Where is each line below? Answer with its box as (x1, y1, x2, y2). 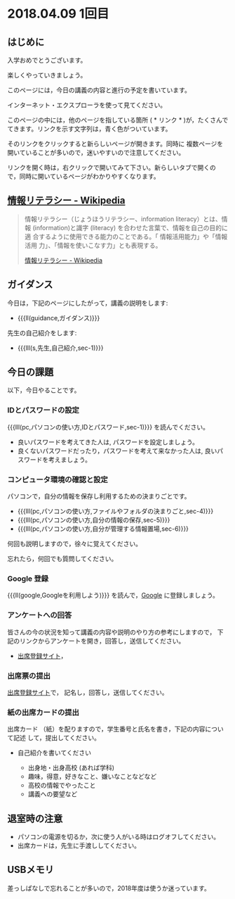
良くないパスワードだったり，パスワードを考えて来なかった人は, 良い (17, 446, 217, 455)
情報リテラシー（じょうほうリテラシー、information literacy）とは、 (24, 215, 222, 223)
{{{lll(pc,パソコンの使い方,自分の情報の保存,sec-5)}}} (17, 516, 170, 524)
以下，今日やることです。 (7, 386, 81, 394)
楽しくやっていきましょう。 (7, 71, 87, 79)
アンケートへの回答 (7, 610, 72, 620)
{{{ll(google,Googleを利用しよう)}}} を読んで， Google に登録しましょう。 (7, 591, 220, 600)
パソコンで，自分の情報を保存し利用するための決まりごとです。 (7, 492, 191, 501)
